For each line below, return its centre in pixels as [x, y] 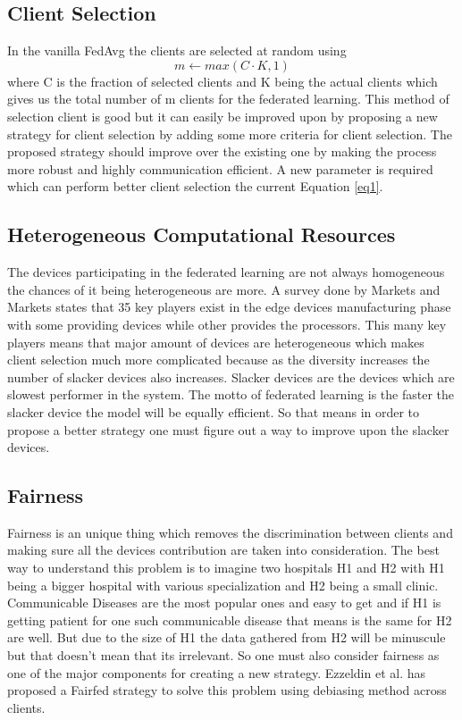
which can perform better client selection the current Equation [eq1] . [195, 186]
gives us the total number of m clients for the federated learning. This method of [228, 99]
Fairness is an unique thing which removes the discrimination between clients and [230, 532]
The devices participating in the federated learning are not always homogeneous [226, 272]
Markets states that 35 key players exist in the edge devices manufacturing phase [229, 307]
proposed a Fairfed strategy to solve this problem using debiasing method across [227, 690]
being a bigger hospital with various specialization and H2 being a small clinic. [223, 585]
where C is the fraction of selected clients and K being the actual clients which [223, 81]
